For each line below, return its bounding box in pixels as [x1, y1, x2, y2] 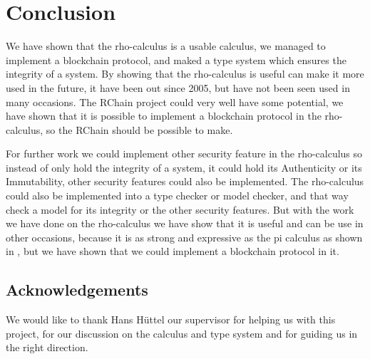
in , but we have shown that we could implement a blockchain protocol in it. [6, 244, 339, 259]
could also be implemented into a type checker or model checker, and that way [6, 188, 349, 203]
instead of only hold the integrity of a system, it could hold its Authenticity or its [6, 160, 362, 175]
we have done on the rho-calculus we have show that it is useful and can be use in [6, 216, 364, 231]
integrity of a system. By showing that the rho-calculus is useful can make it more [6, 66, 364, 81]
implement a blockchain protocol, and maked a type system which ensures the [6, 52, 346, 67]
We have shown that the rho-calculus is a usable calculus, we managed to [6, 38, 326, 53]
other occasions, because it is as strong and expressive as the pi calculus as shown [6, 229, 363, 244]
